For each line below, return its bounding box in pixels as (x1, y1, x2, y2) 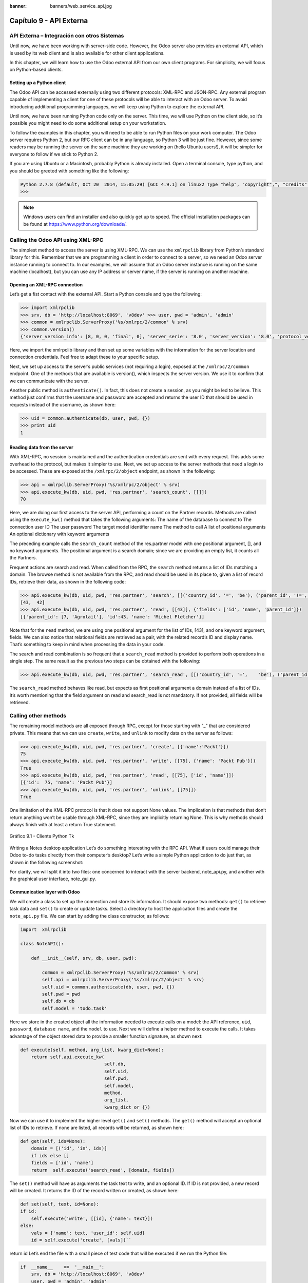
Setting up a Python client (9, 80, 66, 86)
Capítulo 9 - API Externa (9, 16, 88, 25)
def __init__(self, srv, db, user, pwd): (31, 955, 137, 961)
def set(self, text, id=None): (20, 1201, 100, 1207)
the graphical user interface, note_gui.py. (9, 876, 97, 882)
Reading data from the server (9, 444, 74, 451)
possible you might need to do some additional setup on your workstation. (9, 120, 166, 126)
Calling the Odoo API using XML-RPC (9, 236, 104, 243)
